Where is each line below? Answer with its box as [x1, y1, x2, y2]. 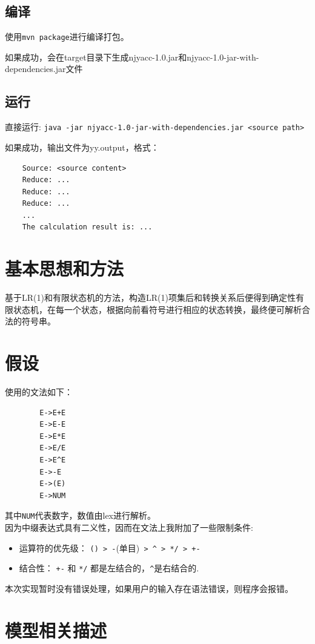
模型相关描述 [5, 617, 107, 642]
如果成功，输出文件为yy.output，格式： [5, 140, 159, 153]
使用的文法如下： [5, 386, 73, 398]
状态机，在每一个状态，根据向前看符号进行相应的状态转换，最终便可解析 [13, 303, 302, 315]
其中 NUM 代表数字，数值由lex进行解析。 [5, 509, 156, 522]
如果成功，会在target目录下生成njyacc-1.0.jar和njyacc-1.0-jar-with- [5, 50, 259, 63]
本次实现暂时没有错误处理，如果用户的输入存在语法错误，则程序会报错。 [5, 582, 293, 594]
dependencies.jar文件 [5, 62, 83, 75]
